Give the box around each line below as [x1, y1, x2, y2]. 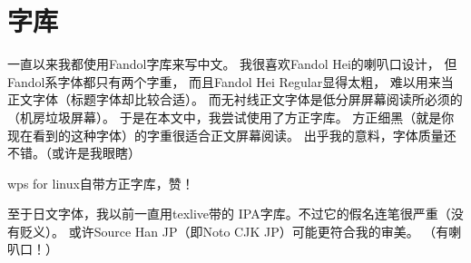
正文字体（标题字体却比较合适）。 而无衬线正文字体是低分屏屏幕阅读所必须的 [7, 90, 463, 109]
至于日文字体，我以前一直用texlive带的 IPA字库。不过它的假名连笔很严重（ [7, 204, 451, 223]
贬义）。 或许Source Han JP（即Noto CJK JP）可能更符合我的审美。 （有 [19, 221, 449, 240]
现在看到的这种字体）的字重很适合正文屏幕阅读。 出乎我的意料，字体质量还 [7, 125, 456, 144]
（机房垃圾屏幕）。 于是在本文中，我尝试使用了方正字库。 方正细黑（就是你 [7, 107, 455, 126]
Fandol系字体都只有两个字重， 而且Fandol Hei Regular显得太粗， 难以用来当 [7, 72, 454, 91]
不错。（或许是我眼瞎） [7, 143, 141, 162]
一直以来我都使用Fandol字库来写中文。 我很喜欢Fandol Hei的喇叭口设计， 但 [7, 54, 457, 73]
